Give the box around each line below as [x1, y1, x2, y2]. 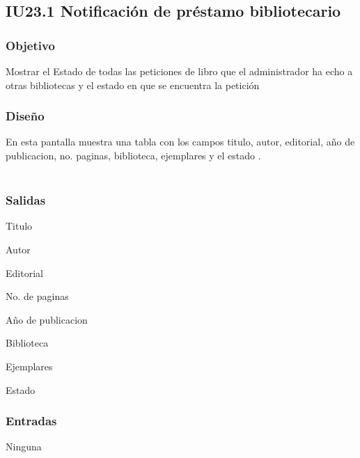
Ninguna [6, 439, 42, 454]
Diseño [6, 107, 45, 125]
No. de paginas [6, 289, 69, 303]
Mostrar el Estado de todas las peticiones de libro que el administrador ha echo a [6, 64, 353, 78]
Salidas [6, 191, 46, 209]
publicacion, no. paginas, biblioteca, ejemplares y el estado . [6, 148, 261, 162]
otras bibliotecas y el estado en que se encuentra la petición [6, 77, 260, 92]
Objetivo [6, 36, 55, 54]
